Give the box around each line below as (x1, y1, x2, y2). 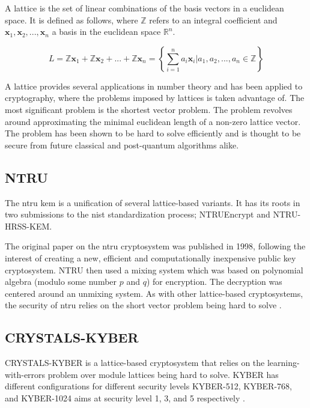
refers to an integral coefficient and (149, 13, 278, 26)
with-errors (5, 368, 46, 380)
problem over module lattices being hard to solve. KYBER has (47, 368, 279, 380)
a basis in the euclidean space (52, 25, 161, 38)
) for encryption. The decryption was (146, 275, 282, 288)
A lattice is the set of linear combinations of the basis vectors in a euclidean (5, 2, 284, 14)
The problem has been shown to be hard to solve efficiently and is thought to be (5, 127, 301, 139)
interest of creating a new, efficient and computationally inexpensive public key (5, 251, 296, 264)
